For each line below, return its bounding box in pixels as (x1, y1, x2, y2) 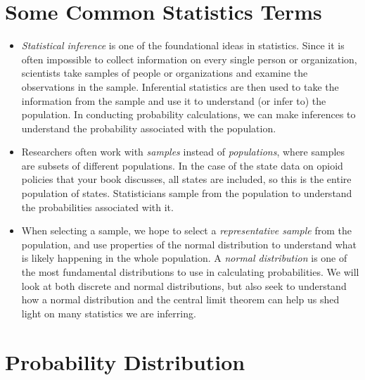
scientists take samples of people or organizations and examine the (21, 65, 308, 80)
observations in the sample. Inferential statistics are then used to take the (21, 79, 339, 94)
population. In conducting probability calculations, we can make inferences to (21, 107, 356, 122)
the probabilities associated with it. (21, 199, 174, 214)
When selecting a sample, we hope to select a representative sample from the (21, 223, 352, 238)
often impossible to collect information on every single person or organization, (21, 51, 357, 66)
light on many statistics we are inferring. (21, 305, 196, 320)
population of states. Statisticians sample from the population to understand (21, 186, 352, 201)
